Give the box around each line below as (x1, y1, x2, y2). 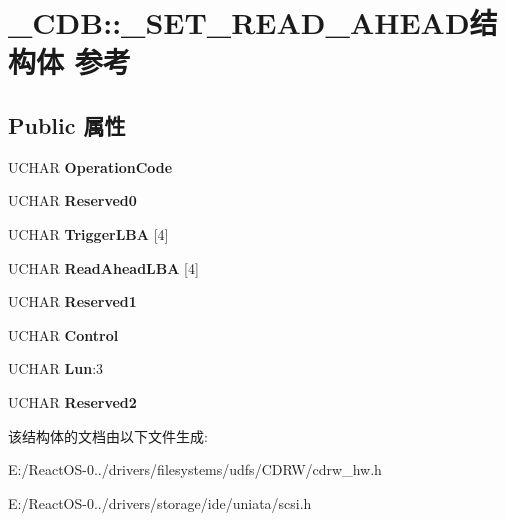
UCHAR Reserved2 (8, 391, 137, 412)
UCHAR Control (8, 324, 119, 345)
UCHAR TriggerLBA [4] (8, 223, 169, 244)
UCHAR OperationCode (8, 156, 173, 177)
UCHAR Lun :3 (8, 358, 104, 379)
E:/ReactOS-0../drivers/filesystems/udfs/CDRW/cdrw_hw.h (8, 459, 382, 480)
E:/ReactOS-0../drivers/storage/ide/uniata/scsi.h (8, 492, 312, 513)
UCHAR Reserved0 (8, 190, 137, 211)
